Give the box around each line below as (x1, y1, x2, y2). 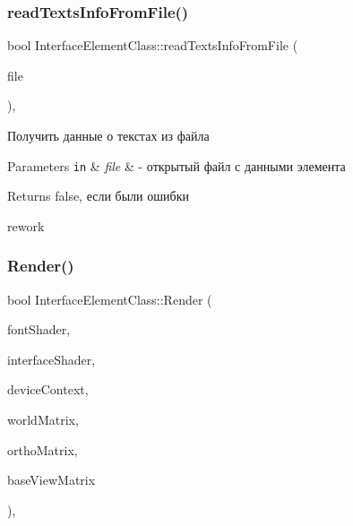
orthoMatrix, (7, 440, 78, 459)
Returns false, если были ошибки (7, 186, 189, 205)
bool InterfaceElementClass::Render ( (7, 289, 212, 308)
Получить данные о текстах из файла (7, 126, 210, 144)
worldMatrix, (7, 410, 79, 429)
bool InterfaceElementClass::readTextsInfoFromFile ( (7, 36, 298, 55)
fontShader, (7, 320, 71, 339)
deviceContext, (7, 380, 89, 399)
